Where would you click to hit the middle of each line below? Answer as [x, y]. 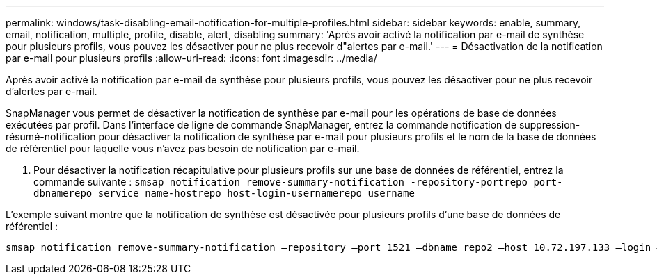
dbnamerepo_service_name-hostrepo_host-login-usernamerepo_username [224, 193]
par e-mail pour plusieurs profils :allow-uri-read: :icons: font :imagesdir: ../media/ [191, 58]
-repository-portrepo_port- [486, 182]
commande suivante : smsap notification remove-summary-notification [219, 182]
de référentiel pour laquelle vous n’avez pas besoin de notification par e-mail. [183, 148]
